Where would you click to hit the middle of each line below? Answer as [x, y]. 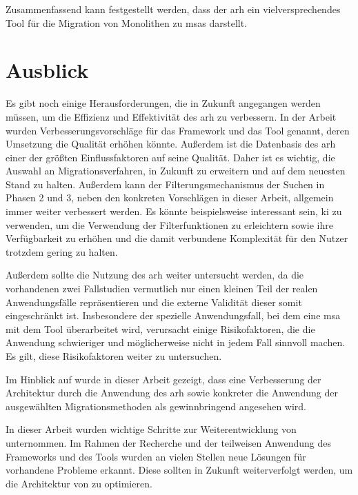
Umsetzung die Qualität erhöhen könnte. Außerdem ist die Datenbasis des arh [171, 144]
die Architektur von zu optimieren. [79, 483]
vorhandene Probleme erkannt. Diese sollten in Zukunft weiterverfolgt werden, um [179, 470]
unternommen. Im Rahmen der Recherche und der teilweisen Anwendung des [168, 442]
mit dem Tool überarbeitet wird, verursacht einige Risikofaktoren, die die [160, 329]
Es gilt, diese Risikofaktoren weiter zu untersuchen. [114, 356]
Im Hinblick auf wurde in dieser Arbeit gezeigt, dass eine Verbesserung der [163, 379]
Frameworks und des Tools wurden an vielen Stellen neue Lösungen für [156, 456]
